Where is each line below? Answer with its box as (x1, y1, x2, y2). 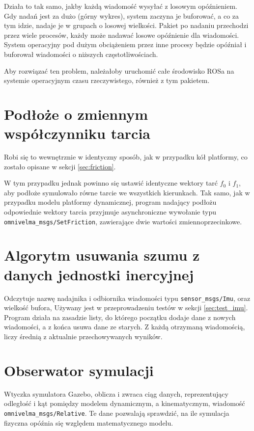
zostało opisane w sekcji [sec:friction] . (4, 161, 116, 171)
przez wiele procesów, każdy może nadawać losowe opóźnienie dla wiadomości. (4, 29, 239, 40)
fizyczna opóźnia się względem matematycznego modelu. (4, 417, 173, 428)
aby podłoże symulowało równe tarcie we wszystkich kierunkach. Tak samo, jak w (4, 187, 250, 197)
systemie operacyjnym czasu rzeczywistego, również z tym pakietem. (4, 75, 210, 85)
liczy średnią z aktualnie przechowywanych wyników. (4, 331, 163, 342)
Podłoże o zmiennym (4, 104, 148, 124)
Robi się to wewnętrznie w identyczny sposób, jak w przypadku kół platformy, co (4, 152, 248, 162)
